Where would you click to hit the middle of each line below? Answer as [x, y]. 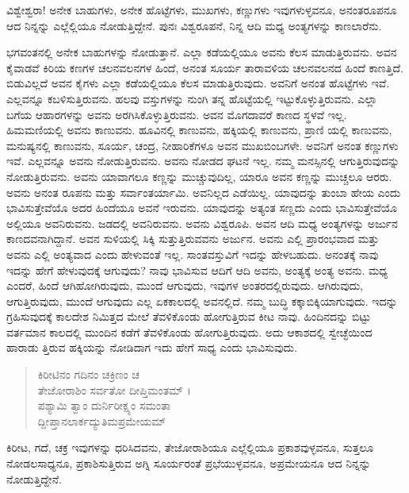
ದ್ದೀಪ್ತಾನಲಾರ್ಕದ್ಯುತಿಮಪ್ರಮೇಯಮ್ [102, 420]
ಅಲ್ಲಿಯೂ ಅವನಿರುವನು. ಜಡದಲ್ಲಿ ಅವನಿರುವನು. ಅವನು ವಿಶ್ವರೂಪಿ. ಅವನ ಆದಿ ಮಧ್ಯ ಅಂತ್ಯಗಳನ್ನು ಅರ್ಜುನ [202, 223]
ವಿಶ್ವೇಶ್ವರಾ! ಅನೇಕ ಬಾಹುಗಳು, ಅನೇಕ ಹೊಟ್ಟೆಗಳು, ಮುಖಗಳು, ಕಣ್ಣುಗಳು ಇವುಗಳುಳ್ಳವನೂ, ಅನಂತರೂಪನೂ [202, 10]
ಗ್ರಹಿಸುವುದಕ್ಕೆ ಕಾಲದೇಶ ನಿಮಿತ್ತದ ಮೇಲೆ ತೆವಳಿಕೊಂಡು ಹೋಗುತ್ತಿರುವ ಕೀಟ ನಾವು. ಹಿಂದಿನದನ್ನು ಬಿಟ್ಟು [189, 316]
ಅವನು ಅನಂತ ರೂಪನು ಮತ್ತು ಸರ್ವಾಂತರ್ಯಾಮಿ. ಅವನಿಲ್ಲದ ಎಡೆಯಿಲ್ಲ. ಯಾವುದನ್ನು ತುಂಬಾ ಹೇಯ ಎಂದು [204, 192]
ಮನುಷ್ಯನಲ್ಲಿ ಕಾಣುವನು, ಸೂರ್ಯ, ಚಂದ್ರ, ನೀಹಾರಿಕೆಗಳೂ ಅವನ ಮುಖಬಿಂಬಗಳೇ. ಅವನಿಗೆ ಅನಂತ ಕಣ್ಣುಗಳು [203, 145]
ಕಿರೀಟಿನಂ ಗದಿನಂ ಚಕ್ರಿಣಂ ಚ [88, 374]
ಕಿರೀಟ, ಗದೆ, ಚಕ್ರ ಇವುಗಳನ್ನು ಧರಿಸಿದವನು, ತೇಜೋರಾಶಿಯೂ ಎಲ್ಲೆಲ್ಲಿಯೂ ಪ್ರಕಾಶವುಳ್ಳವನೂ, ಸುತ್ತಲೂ [190, 447]
